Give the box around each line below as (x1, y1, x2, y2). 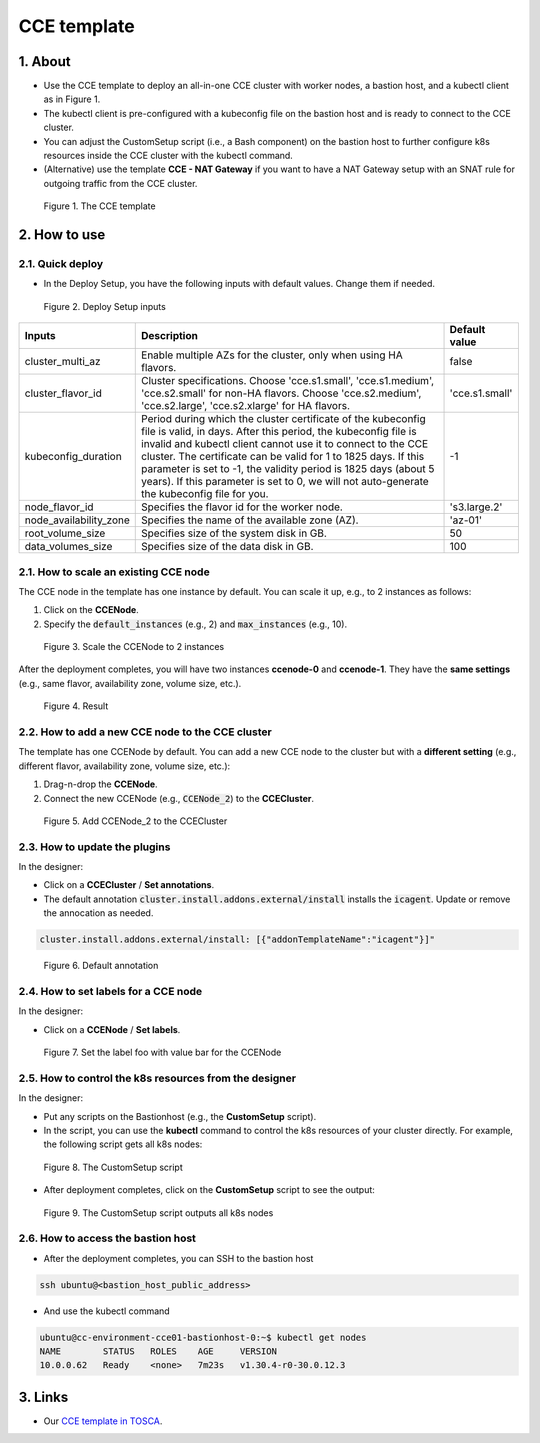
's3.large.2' (449, 500, 503, 514)
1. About (18, 53, 71, 70)
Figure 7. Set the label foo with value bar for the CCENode (43, 1046, 282, 1059)
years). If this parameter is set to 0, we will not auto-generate (141, 475, 429, 489)
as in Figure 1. (43, 93, 101, 105)
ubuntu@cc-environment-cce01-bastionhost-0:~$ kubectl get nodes (39, 1331, 367, 1343)
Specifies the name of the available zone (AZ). (141, 513, 359, 527)
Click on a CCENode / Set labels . (43, 1023, 181, 1035)
